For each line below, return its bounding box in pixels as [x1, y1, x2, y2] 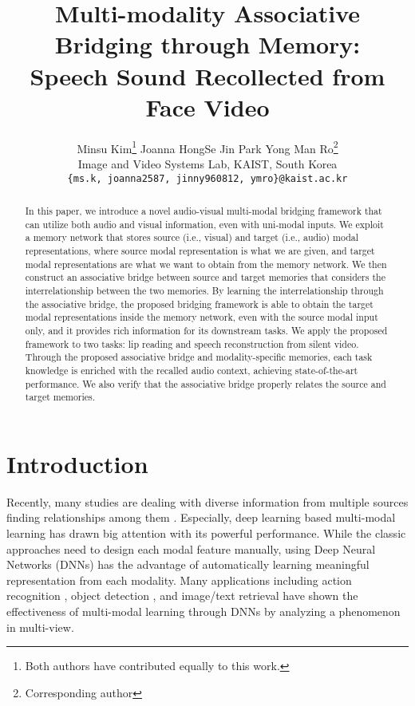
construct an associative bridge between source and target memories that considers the [25, 270, 385, 284]
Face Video [145, 90, 270, 123]
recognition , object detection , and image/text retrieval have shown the [6, 587, 358, 604]
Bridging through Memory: [54, 28, 361, 61]
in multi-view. [6, 618, 74, 635]
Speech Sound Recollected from [30, 59, 385, 92]
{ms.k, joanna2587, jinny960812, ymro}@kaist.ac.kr [67, 172, 348, 184]
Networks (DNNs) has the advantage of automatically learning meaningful [6, 556, 370, 573]
